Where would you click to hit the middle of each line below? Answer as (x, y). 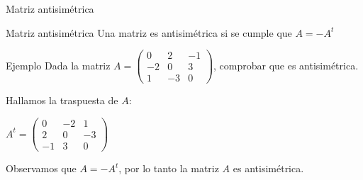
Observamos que (41, 168)
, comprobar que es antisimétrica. (286, 65)
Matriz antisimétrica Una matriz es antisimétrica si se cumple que (149, 32)
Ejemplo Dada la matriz (58, 65)
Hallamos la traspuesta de (62, 100)
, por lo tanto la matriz (169, 168)
